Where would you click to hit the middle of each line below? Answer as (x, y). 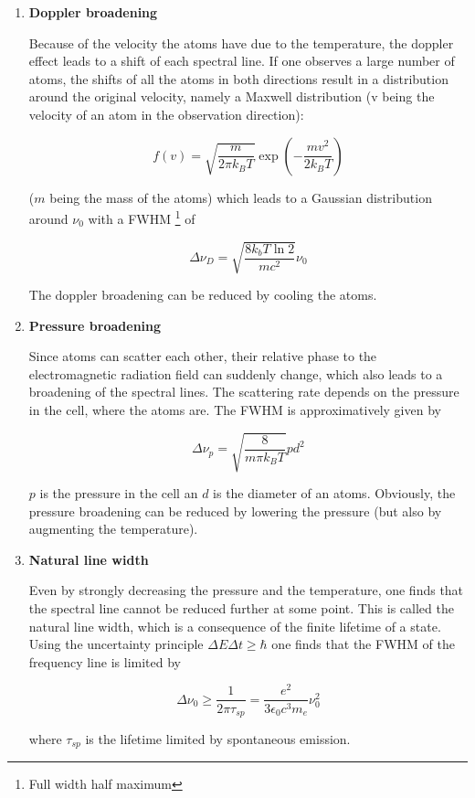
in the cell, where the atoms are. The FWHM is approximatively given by (235, 409)
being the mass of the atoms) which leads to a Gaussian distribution (241, 197)
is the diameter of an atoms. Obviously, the (334, 493)
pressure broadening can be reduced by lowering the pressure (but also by (235, 511)
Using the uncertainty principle (116, 644)
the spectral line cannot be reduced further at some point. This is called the (241, 608)
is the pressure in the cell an (119, 493)
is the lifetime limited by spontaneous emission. (218, 739)
